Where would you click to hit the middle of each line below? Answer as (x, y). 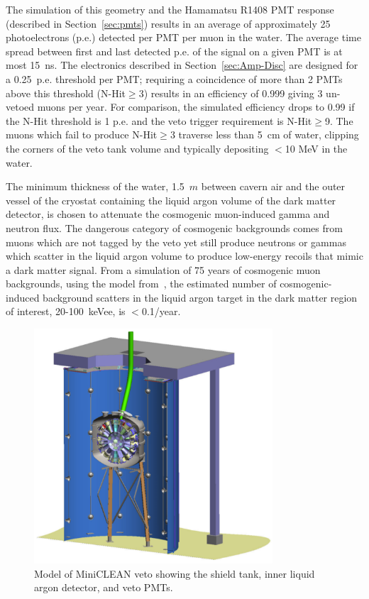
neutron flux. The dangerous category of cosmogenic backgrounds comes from (174, 227)
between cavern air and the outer (273, 186)
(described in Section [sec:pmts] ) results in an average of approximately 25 (168, 23)
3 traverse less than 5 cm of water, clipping (264, 134)
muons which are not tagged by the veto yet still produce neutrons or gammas (176, 242)
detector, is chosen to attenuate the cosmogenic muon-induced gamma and (168, 214)
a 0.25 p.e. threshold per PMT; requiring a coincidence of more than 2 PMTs (174, 78)
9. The (339, 120)
